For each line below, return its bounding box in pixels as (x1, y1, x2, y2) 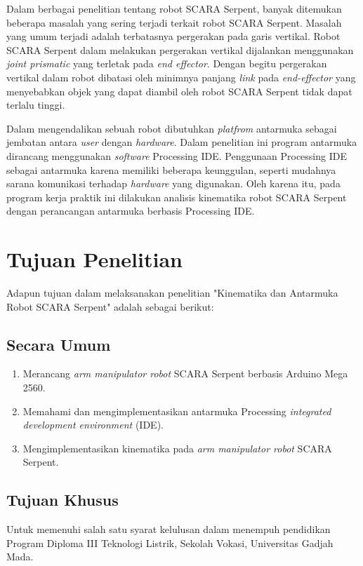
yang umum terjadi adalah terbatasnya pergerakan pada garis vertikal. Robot (6, 29, 341, 43)
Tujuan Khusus (6, 489, 119, 511)
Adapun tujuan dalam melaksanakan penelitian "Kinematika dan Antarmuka (6, 285, 338, 300)
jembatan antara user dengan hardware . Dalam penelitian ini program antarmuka (6, 135, 357, 149)
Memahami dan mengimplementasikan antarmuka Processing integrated (22, 403, 331, 418)
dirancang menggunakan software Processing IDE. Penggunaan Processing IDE (6, 148, 347, 163)
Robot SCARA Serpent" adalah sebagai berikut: (6, 299, 214, 314)
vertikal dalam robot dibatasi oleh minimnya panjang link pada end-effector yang (6, 69, 356, 84)
